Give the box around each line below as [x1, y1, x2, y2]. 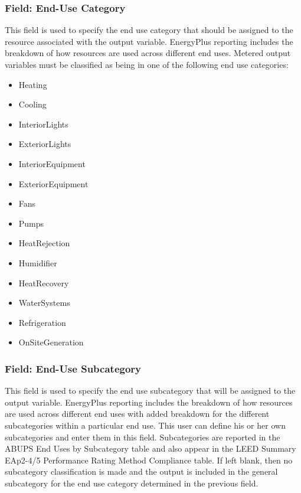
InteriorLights [18, 117, 68, 130]
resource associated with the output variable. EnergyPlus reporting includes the [5, 35, 293, 47]
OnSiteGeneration [18, 336, 84, 348]
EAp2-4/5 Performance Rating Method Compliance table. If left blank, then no [5, 453, 293, 466]
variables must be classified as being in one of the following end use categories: [5, 58, 289, 70]
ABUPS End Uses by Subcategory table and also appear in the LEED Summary [5, 442, 296, 455]
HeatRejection [18, 237, 70, 249]
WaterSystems [18, 296, 70, 309]
